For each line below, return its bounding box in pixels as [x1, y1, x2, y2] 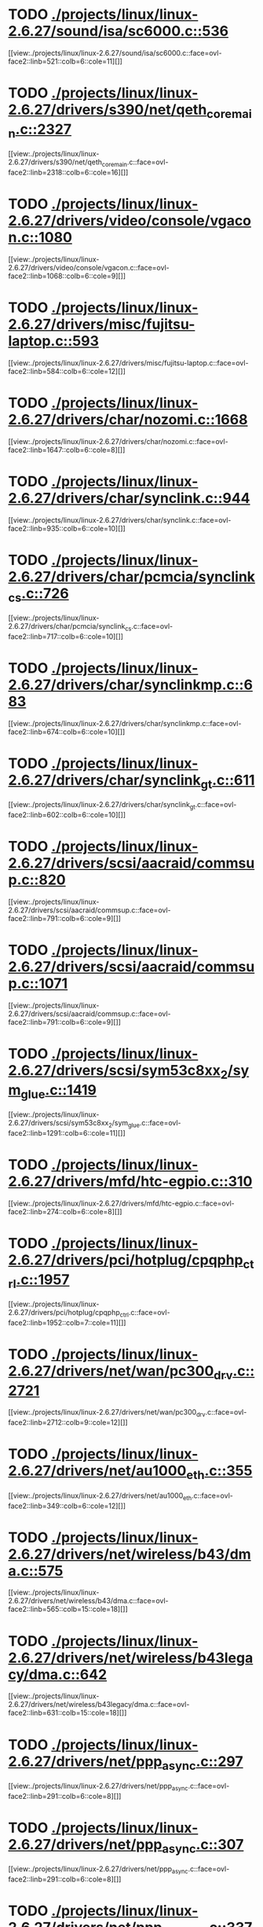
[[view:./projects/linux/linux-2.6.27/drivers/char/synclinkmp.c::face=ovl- [8, 718, 242, 728]
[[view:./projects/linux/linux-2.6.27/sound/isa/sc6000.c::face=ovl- [8, 48, 222, 57]
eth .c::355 [185, 1462, 253, 1482]
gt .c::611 [200, 772, 255, 791]
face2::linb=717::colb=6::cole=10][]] [8, 631, 124, 641]
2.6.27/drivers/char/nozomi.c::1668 [8, 410, 248, 428]
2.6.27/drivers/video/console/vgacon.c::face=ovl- [8, 262, 170, 272]
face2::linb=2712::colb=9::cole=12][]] [8, 1418, 128, 1427]
